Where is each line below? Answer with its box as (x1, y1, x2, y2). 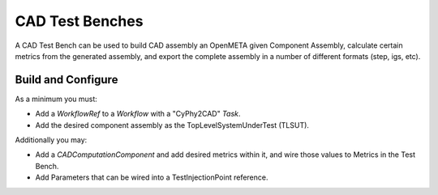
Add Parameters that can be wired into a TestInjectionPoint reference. (35, 172, 268, 182)
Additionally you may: (15, 135, 88, 145)
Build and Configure (15, 73, 118, 87)
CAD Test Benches (15, 12, 144, 30)
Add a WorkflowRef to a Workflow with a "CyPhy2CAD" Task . (35, 109, 241, 119)
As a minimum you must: (15, 94, 97, 104)
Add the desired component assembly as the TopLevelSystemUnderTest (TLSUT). (35, 120, 310, 129)
